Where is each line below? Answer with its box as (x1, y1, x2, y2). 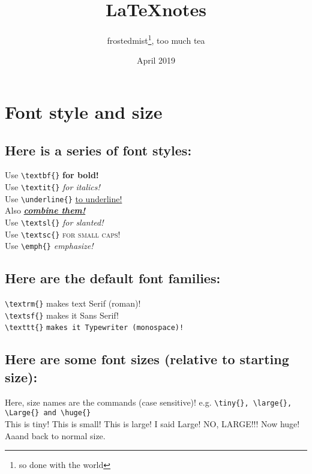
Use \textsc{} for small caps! (5, 227, 121, 240)
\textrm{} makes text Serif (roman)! (5, 297, 141, 310)
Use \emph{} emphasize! (5, 239, 94, 252)
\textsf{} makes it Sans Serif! (5, 308, 119, 321)
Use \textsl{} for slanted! (5, 215, 104, 228)
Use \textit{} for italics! (5, 181, 100, 193)
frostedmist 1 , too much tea (107, 32, 205, 46)
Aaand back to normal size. (5, 429, 106, 442)
